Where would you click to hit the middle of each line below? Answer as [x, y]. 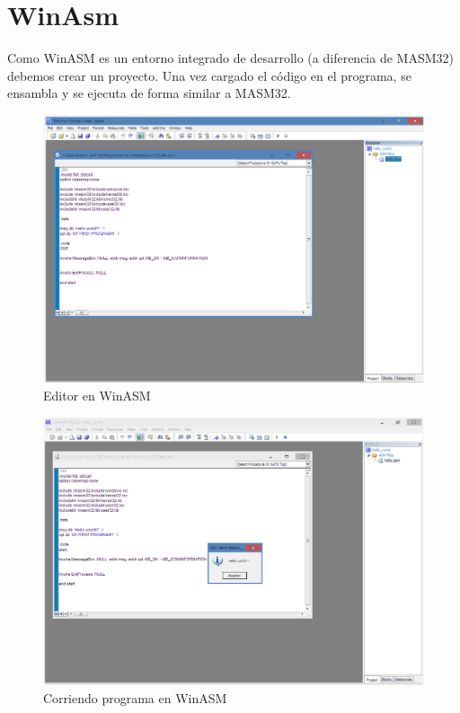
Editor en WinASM [97, 396]
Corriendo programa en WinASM [135, 697]
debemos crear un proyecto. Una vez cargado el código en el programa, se [209, 75]
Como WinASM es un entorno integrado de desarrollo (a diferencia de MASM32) [230, 58]
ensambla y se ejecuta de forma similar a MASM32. [149, 93]
